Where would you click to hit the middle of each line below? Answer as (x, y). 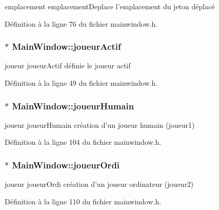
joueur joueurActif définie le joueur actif (68, 65)
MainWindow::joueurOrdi (66, 165)
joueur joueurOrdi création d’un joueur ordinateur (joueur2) (99, 184)
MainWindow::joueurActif (66, 46)
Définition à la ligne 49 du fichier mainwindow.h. (81, 83)
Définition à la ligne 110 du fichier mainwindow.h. (83, 201)
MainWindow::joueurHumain (73, 106)
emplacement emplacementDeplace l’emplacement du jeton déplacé (110, 6)
